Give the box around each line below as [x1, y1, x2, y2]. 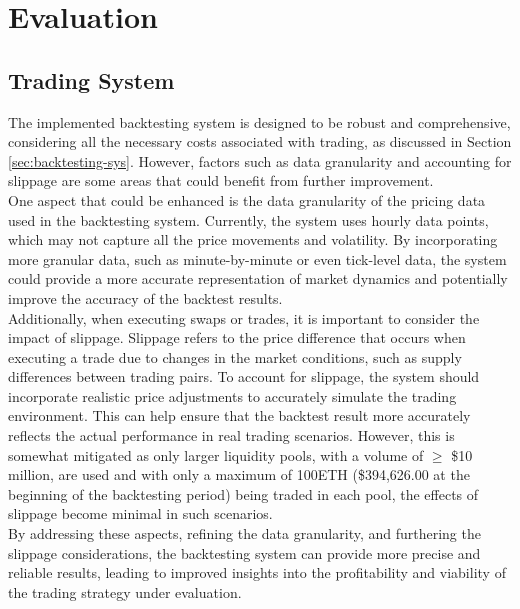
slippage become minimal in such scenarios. [8, 503, 273, 524]
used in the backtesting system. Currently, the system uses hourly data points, [8, 209, 489, 230]
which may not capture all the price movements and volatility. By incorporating [8, 229, 498, 250]
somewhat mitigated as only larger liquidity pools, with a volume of [8, 444, 424, 465]
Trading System [8, 64, 175, 95]
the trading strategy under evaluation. [8, 581, 242, 602]
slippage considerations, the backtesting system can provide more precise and [8, 542, 481, 563]
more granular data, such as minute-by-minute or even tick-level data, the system [8, 248, 507, 269]
